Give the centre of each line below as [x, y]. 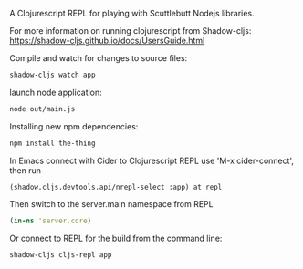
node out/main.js [42, 109]
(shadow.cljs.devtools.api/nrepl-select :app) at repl [116, 187]
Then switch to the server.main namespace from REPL [111, 203]
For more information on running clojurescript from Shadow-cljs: [131, 31]
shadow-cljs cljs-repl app [61, 254]
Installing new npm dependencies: [74, 126]
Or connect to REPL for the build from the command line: [116, 238]
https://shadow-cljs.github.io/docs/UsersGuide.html [107, 41]
